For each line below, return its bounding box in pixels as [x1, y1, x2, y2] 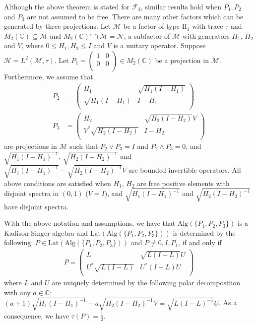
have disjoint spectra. [4, 201, 69, 211]
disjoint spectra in [4, 188, 59, 198]
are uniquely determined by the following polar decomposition [52, 277, 240, 288]
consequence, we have [4, 310, 69, 321]
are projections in [4, 140, 57, 151]
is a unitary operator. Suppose [113, 40, 206, 51]
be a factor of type [123, 21, 180, 31]
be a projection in [155, 55, 209, 65]
